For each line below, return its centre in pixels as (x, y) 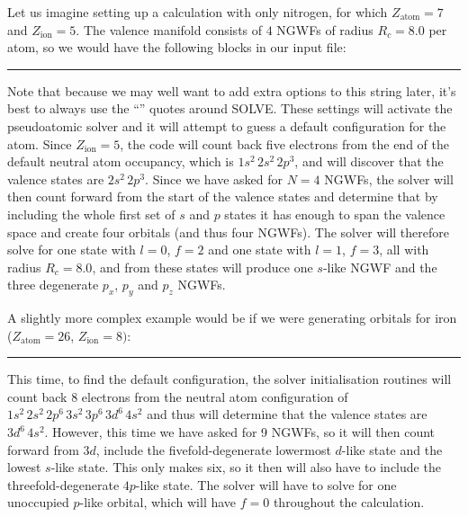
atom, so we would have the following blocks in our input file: (177, 47)
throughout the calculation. (349, 502)
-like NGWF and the (380, 267)
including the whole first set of (91, 214)
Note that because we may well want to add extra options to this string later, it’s (232, 90)
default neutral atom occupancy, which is (121, 161)
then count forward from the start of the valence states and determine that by (223, 196)
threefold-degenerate (63, 484)
